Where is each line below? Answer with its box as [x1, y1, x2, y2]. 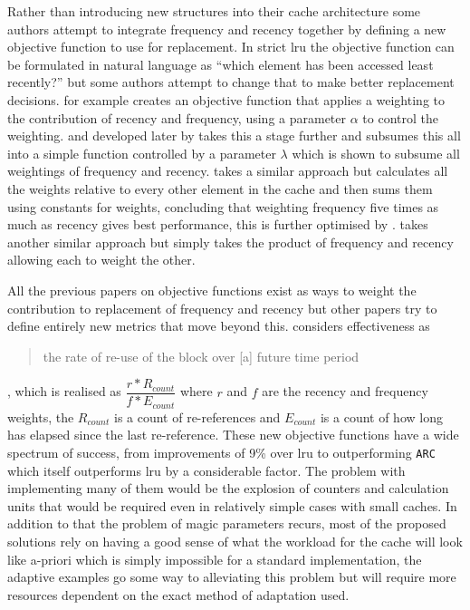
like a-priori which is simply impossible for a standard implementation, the [7, 549, 422, 568]
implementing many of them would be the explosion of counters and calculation [7, 479, 449, 498]
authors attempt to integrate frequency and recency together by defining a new [7, 19, 446, 38]
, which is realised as [7, 382, 121, 401]
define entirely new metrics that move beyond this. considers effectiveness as [7, 316, 430, 335]
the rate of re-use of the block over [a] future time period [43, 346, 360, 365]
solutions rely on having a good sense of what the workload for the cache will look [7, 532, 463, 551]
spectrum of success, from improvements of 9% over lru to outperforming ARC [7, 442, 436, 461]
